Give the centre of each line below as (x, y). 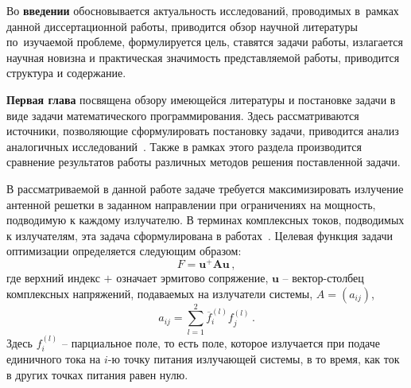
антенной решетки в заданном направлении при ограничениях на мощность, (191, 204)
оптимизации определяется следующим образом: (124, 251)
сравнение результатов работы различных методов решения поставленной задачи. (204, 162)
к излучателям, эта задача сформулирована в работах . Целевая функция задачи (200, 235)
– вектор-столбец (323, 277)
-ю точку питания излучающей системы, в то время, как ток (254, 358)
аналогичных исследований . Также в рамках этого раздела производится (184, 146)
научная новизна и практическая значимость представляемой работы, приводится (203, 57)
